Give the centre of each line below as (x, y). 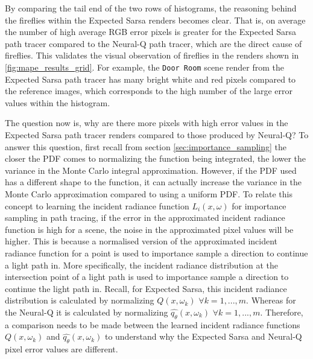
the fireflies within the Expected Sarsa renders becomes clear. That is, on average (155, 20)
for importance (259, 205)
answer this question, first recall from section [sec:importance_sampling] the (146, 146)
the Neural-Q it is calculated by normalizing (87, 312)
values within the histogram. (58, 102)
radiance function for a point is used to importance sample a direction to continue (156, 253)
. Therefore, (282, 312)
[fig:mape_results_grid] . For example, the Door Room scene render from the (144, 67)
